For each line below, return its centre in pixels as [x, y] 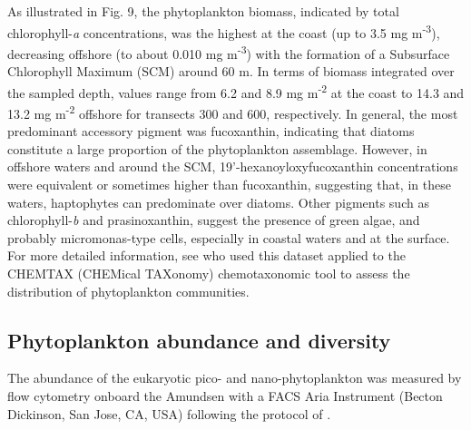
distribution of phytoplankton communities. [128, 291]
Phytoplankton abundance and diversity [199, 340]
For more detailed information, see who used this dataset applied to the [206, 255]
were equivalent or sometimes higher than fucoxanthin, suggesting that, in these [229, 184]
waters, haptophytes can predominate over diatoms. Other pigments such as [218, 202]
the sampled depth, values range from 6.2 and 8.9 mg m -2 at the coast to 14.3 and [236, 91]
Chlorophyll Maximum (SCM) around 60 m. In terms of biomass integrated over [231, 71]
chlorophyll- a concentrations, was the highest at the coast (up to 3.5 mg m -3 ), [224, 31]
